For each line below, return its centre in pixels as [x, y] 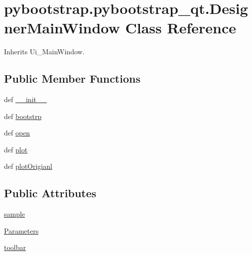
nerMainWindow [62, 28]
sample [15, 214]
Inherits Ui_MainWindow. [44, 52]
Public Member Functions [72, 78]
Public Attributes [50, 193]
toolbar [15, 247]
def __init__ [25, 99]
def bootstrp [23, 116]
